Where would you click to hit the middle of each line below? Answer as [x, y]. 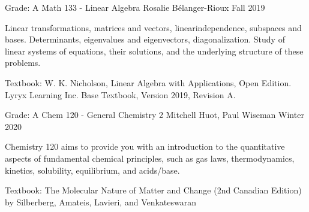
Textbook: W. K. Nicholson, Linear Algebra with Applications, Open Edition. [148, 82]
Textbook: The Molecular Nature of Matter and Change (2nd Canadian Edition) [153, 190]
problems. [23, 63]
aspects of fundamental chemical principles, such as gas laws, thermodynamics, [150, 158]
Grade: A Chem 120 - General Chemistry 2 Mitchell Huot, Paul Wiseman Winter [154, 115]
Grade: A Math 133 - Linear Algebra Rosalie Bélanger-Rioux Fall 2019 [135, 7]
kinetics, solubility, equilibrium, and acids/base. [92, 170]
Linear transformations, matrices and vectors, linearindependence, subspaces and [153, 27]
